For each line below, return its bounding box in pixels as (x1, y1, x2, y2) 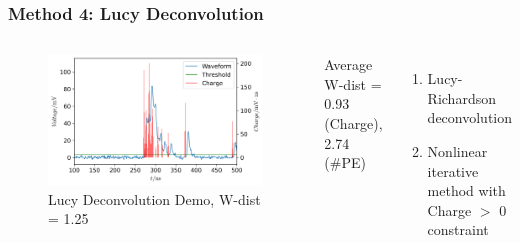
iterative (427, 160, 479, 181)
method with (427, 180, 506, 201)
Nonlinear (427, 141, 488, 161)
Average (324, 54, 373, 75)
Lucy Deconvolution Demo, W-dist (48, 188, 261, 209)
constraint (427, 219, 489, 240)
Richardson (427, 87, 496, 108)
